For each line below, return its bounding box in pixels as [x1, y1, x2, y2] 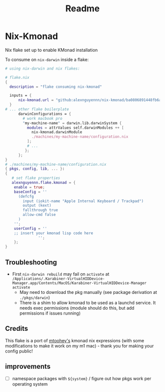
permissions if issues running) [19, 310, 81, 316]
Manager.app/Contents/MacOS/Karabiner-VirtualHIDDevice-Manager [12, 281, 147, 285]
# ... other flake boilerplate [5, 107, 69, 112]
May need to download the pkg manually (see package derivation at [19, 289, 157, 295]
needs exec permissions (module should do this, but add [19, 305, 135, 311]
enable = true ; [14, 184, 45, 190]
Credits [5, 324, 28, 333]
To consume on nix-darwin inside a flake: [5, 56, 89, 62]
